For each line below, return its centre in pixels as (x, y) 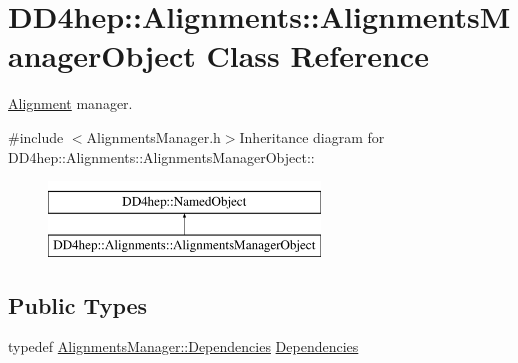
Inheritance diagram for (312, 136)
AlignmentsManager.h (153, 136)
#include (36, 136)
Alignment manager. (70, 103)
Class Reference (317, 55)
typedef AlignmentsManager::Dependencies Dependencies (183, 346)
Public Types (78, 304)
